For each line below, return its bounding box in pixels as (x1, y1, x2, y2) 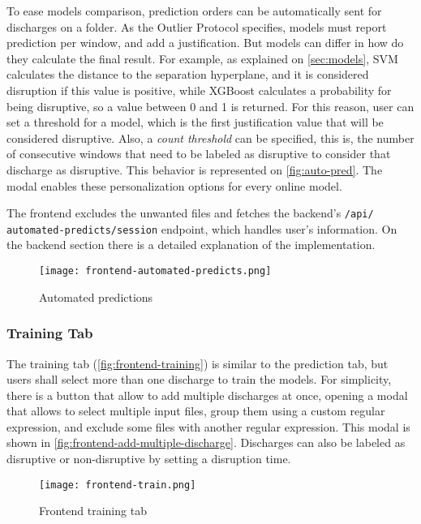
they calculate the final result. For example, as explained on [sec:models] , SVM (6, 49, 398, 67)
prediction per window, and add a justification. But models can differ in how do (6, 34, 404, 51)
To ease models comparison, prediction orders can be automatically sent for (6, 2, 382, 19)
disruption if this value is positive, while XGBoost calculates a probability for (6, 81, 392, 98)
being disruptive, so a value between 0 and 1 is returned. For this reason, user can (6, 97, 415, 114)
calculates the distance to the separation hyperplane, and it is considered (6, 66, 369, 83)
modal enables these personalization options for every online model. (6, 177, 342, 194)
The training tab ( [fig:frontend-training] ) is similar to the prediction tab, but (6, 354, 389, 372)
